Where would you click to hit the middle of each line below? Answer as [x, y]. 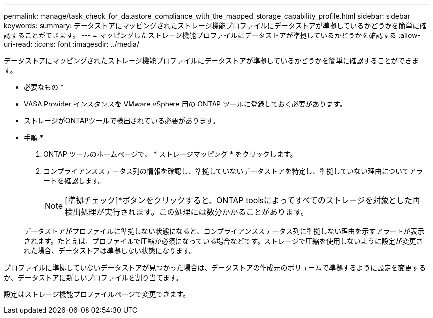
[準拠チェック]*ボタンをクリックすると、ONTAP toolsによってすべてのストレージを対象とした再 [243, 200]
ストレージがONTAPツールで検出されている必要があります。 [122, 121]
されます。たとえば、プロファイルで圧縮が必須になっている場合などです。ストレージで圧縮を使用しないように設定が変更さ [223, 241]
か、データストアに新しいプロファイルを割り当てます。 [93, 277]
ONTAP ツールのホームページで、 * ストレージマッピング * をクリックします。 [170, 154]
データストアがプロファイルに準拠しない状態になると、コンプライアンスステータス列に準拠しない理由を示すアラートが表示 [224, 231]
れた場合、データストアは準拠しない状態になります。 [110, 251]
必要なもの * [44, 87]
